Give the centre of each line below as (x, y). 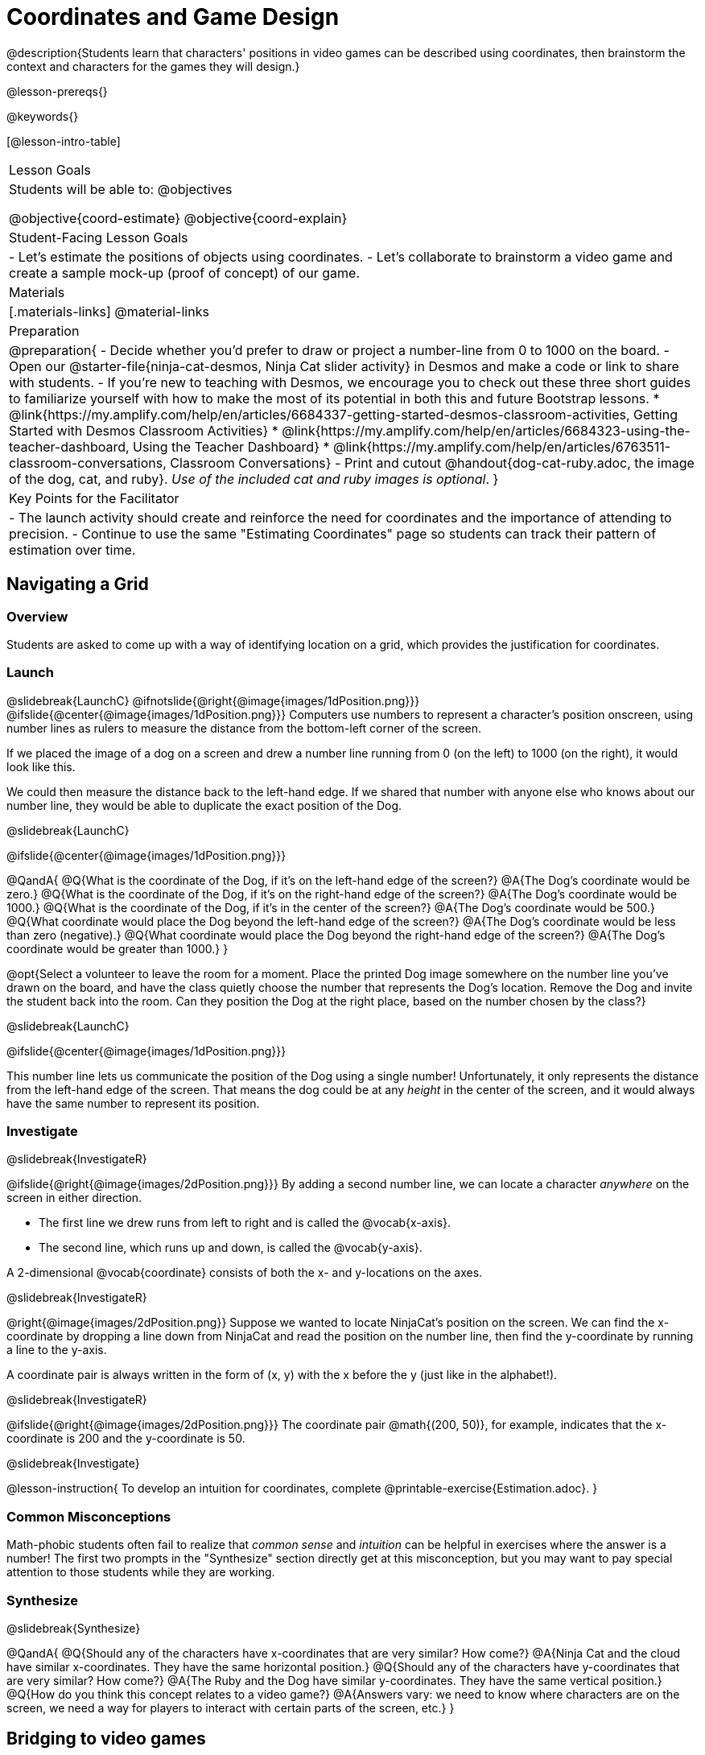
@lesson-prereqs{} (57, 91)
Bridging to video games (106, 1739)
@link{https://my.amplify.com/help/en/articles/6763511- (502, 446)
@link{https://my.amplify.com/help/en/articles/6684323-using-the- (486, 430)
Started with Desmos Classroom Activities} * (144, 430)
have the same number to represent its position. (133, 1103)
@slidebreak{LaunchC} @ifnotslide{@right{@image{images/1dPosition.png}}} (213, 700)
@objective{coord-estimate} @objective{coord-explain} (178, 218)
